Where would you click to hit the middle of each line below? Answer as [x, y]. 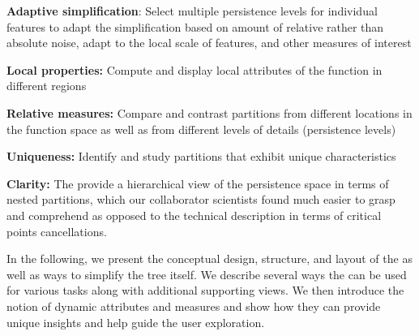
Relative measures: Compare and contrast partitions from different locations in [209, 112]
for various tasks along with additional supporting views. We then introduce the [205, 290]
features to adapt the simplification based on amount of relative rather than [195, 26]
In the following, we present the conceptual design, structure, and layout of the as [209, 258]
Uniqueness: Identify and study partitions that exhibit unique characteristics [201, 156]
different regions [47, 86]
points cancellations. [57, 231]
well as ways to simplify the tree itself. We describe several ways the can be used [207, 274]
